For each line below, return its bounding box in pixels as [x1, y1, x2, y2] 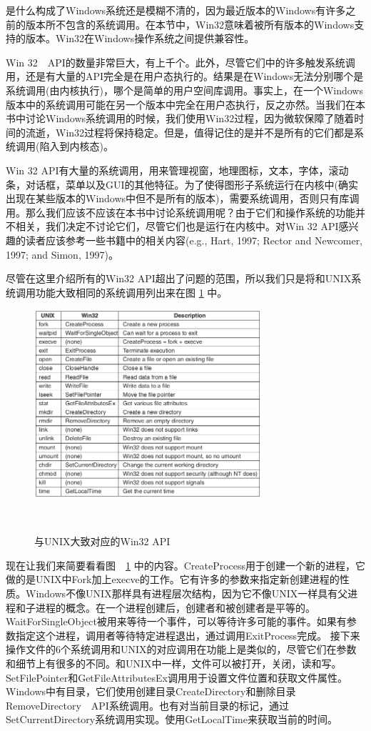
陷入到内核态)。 [39, 139, 113, 154]
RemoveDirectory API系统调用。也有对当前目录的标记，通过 [6, 697, 289, 712]
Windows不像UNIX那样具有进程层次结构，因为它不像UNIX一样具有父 [25, 585, 348, 600]
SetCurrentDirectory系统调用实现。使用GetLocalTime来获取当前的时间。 [6, 712, 337, 727]
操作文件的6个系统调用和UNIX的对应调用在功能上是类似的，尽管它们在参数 [6, 642, 357, 657]
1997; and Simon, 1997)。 [6, 247, 118, 262]
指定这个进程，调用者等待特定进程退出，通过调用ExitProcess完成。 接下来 [15, 627, 360, 642]
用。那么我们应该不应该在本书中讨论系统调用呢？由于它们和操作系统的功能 [6, 204, 355, 219]
